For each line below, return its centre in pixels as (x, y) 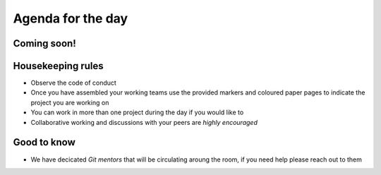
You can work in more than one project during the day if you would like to (137, 112)
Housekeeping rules (58, 66)
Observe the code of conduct (73, 83)
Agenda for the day (71, 18)
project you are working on (70, 102)
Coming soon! (45, 43)
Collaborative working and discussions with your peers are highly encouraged (144, 122)
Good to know (44, 142)
